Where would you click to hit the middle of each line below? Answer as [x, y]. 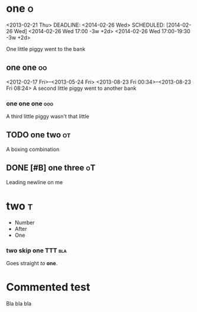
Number [25, 222]
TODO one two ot [38, 135]
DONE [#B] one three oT [51, 168]
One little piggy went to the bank [46, 49]
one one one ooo [30, 104]
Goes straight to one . [32, 263]
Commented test [48, 287]
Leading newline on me [35, 182]
